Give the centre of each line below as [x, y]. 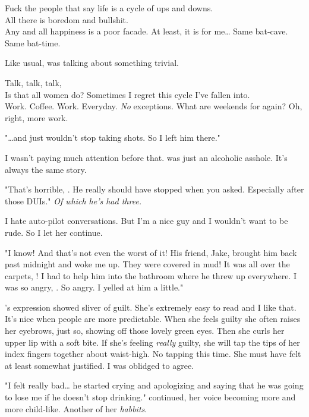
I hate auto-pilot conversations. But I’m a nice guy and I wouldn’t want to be [146, 221]
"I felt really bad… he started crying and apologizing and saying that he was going [154, 385]
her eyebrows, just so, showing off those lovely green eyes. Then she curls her [145, 331]
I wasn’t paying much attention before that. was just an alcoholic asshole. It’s [146, 157]
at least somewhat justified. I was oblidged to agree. [100, 365]
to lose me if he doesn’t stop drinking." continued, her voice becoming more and [150, 397]
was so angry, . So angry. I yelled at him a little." [94, 287]
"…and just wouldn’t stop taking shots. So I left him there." [113, 138]
